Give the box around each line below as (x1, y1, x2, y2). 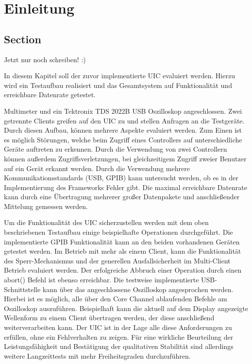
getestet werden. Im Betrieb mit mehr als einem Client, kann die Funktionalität (4, 246, 241, 256)
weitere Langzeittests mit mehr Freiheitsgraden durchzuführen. (4, 350, 191, 361)
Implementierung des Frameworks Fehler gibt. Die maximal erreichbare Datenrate (4, 182, 247, 192)
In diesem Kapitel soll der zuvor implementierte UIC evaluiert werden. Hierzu (4, 70, 235, 81)
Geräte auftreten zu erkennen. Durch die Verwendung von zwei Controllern (4, 144, 227, 154)
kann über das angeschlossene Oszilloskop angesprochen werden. (42, 284, 234, 294)
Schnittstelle (4, 284, 41, 294)
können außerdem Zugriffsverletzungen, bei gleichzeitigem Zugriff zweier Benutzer (4, 153, 247, 163)
